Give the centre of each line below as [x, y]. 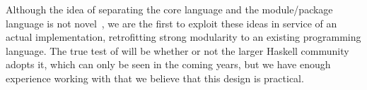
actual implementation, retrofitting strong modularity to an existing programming [183, 37]
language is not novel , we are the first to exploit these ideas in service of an [171, 23]
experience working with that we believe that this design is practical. [155, 78]
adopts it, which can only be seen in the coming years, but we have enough [168, 64]
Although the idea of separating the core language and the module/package [169, 9]
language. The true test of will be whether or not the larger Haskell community [177, 50]
